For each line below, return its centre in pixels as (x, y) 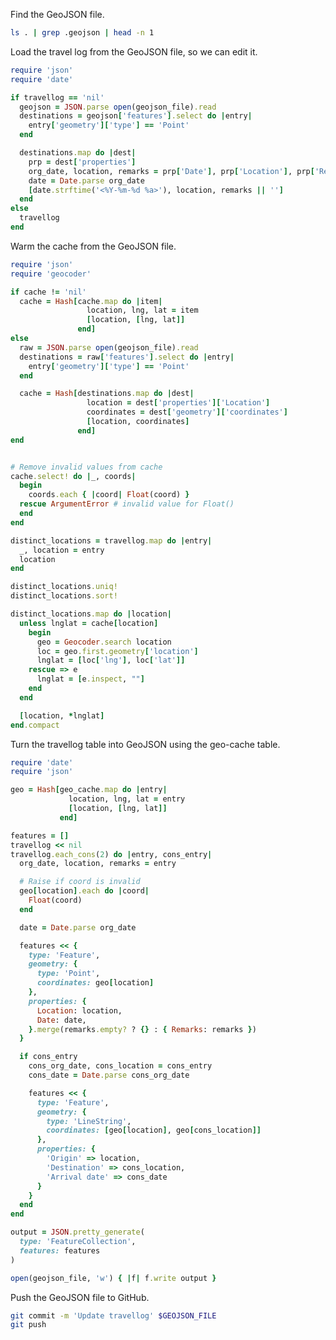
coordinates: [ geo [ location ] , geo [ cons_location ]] (154, 1130)
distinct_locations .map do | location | (91, 614)
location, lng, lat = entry (127, 799)
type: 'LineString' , (89, 1121)
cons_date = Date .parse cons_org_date (109, 1075)
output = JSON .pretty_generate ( (77, 1232)
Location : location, (79, 1010)
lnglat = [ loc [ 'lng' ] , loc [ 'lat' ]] (111, 660)
